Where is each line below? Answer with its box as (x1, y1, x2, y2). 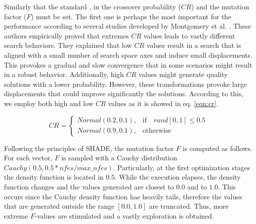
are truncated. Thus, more (149, 201, 229, 211)
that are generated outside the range (4, 201, 115, 211)
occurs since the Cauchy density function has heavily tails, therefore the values (4, 191, 243, 201)
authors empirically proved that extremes (4, 30, 129, 40)
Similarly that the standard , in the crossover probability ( (4, 1, 181, 11)
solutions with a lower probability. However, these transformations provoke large (4, 78, 247, 89)
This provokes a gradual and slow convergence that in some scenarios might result (4, 59, 253, 70)
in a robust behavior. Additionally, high (4, 69, 124, 79)
